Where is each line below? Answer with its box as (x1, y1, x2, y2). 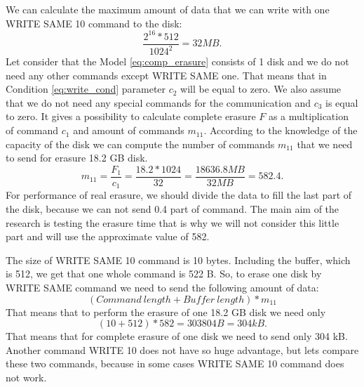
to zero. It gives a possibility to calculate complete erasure (6, 109, 256, 124)
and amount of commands (73, 123, 184, 138)
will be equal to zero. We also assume (180, 81, 342, 96)
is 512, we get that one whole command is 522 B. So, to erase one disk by (6, 266, 322, 281)
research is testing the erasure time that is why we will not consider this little (6, 215, 339, 230)
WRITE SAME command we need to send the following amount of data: (6, 280, 319, 294)
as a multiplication (268, 109, 349, 124)
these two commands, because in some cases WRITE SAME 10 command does (6, 356, 344, 371)
